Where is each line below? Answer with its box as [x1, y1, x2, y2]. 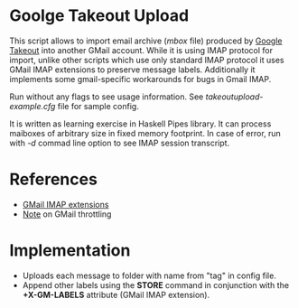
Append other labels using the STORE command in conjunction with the [22, 279, 290, 290]
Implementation [9, 240, 131, 261]
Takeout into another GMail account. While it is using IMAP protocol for [9, 44, 274, 55]
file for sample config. [57, 100, 140, 111]
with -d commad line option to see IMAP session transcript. [9, 137, 230, 148]
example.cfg [9, 100, 56, 111]
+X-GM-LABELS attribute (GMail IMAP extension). [22, 289, 210, 300]
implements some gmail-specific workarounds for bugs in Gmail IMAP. [9, 73, 272, 84]
